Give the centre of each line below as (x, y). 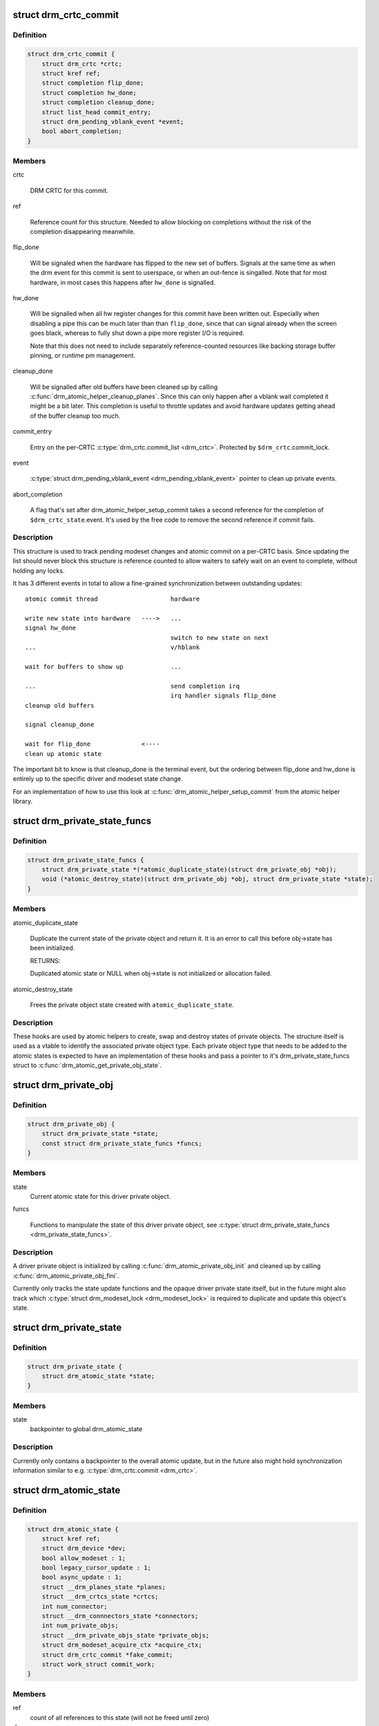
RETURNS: (45, 960)
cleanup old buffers (60, 705)
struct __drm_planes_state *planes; (104, 1587)
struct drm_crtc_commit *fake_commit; (107, 1655)
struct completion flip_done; (93, 83)
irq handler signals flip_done (223, 696)
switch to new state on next (220, 638)
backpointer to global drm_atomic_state (86, 1429)
